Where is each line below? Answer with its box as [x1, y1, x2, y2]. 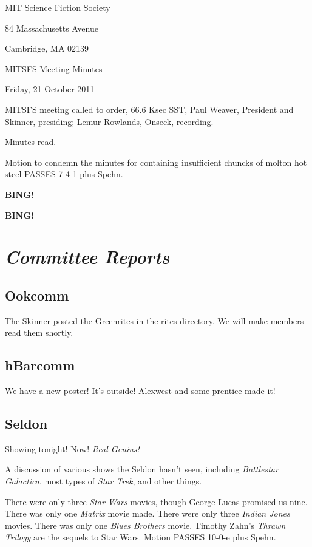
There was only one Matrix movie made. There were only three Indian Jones [5, 507, 290, 520]
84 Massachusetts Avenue [5, 21, 98, 34]
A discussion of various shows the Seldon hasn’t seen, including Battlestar [5, 463, 279, 475]
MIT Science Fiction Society [5, 1, 110, 13]
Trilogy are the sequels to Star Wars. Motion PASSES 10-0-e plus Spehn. [5, 531, 276, 543]
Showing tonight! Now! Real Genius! [5, 442, 140, 455]
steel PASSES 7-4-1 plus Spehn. [5, 168, 123, 180]
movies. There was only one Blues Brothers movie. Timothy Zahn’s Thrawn [5, 518, 286, 531]
